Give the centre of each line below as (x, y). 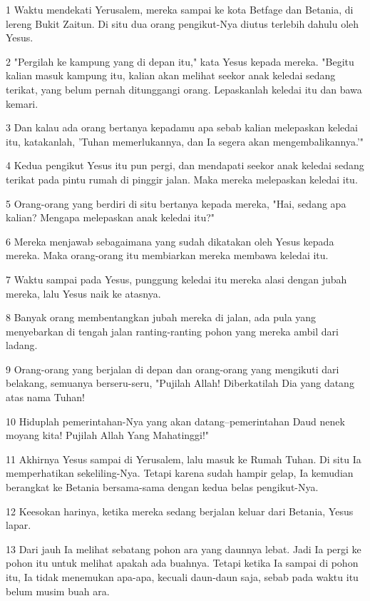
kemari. (22, 103)
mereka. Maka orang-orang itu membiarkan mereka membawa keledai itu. (167, 255)
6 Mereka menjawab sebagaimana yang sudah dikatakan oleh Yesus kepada (170, 241)
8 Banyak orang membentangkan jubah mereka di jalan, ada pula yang (161, 317)
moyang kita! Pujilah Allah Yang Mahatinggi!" (108, 435)
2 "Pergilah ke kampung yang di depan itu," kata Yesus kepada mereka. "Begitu (180, 61)
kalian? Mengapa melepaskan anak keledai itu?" (111, 217)
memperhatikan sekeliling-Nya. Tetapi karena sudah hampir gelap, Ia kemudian (180, 473)
